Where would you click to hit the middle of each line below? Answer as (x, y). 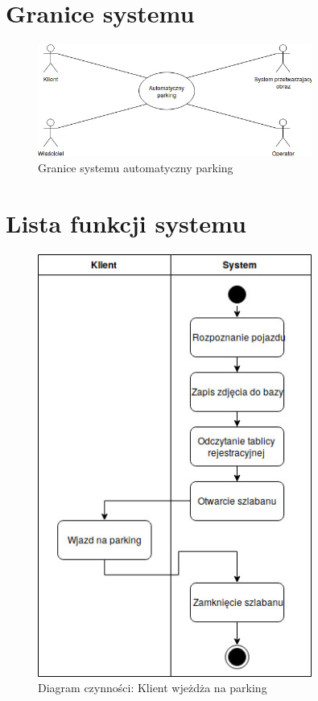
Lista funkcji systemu (126, 223)
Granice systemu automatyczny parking (136, 167)
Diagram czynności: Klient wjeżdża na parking (153, 688)
